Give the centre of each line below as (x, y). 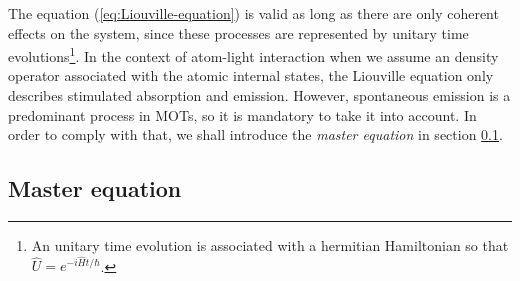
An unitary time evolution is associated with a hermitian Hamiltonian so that (270, 245)
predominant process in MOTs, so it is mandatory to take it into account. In (242, 114)
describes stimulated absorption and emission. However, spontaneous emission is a (259, 95)
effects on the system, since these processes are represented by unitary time (238, 32)
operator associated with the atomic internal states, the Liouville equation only (251, 75)
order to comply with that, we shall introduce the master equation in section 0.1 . (255, 134)
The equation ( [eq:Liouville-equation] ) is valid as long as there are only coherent (253, 13)
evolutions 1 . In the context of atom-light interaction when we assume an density (253, 54)
